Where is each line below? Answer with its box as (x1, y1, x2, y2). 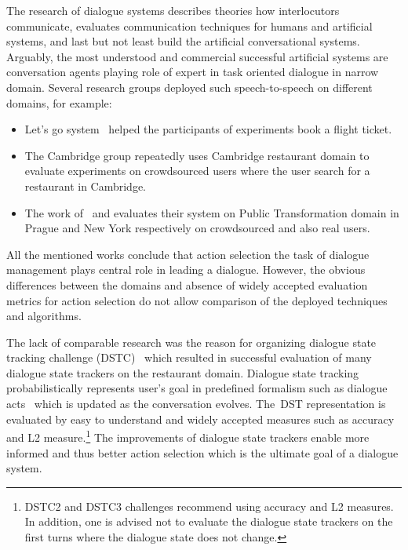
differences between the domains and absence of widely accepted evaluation (6, 276, 368, 293)
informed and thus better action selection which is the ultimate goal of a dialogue (6, 444, 399, 461)
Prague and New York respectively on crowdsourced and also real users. (24, 220, 370, 236)
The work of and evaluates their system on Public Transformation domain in (24, 204, 399, 220)
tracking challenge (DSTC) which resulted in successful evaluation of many (6, 349, 372, 366)
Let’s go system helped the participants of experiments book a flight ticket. (24, 121, 392, 137)
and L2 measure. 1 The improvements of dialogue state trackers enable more (6, 427, 370, 445)
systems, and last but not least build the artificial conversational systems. (6, 33, 360, 49)
